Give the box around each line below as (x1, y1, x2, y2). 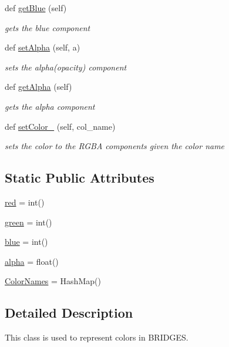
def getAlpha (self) (5, 80, 72, 93)
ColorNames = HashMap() (5, 275, 101, 287)
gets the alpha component (5, 100, 95, 112)
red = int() (5, 196, 45, 208)
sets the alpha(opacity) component (5, 60, 127, 73)
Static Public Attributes (5, 169, 154, 187)
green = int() (5, 215, 52, 228)
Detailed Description (5, 304, 133, 322)
